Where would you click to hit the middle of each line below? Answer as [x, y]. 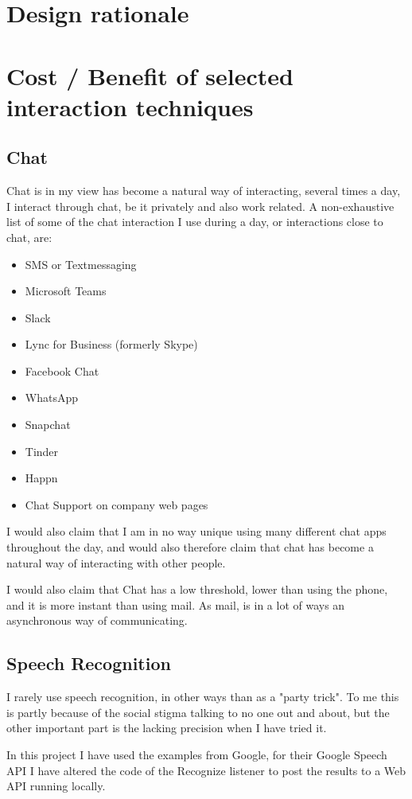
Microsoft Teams [66, 291]
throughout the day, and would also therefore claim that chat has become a [190, 547]
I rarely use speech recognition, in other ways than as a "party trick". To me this [203, 697]
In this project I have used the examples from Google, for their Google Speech [197, 754]
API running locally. [56, 786]
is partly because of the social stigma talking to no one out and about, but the [198, 712]
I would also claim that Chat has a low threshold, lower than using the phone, [197, 589]
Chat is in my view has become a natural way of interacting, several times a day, [204, 191]
